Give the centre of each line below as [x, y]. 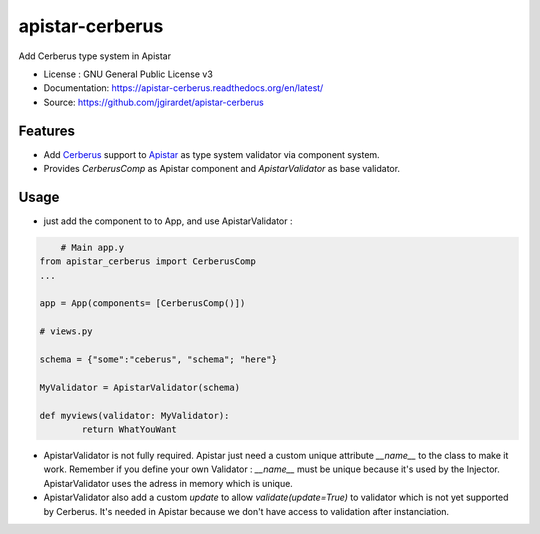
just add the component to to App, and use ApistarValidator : [168, 221]
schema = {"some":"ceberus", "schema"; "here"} [158, 359]
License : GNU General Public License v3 [128, 74]
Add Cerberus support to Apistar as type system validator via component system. [211, 154]
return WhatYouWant [129, 429]
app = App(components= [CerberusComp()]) [142, 303]
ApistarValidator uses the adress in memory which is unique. [168, 483]
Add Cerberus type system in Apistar [95, 56]
